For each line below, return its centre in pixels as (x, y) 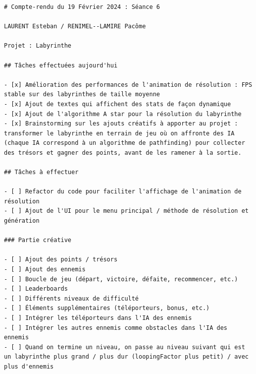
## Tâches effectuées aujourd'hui (61, 65)
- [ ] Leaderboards (36, 289)
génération (22, 221)
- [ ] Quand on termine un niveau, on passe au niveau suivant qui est (125, 347)
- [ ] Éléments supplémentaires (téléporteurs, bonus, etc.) (107, 308)
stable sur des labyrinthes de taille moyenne (82, 94)
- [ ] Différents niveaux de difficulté (72, 298)
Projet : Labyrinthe (38, 46)
